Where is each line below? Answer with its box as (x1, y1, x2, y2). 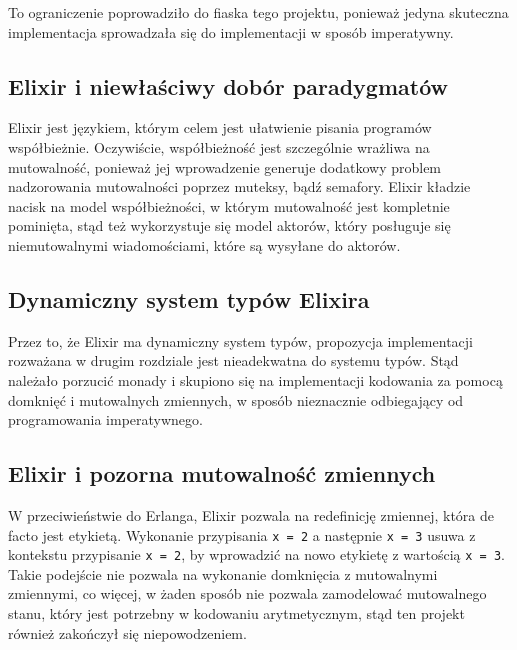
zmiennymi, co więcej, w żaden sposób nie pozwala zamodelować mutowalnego (8, 583, 487, 604)
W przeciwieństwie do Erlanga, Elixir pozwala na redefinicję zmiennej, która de (8, 504, 495, 525)
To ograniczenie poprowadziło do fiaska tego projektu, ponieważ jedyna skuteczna (8, 2, 509, 22)
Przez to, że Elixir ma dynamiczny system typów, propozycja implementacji (8, 330, 473, 351)
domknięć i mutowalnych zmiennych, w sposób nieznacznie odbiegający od (8, 389, 464, 410)
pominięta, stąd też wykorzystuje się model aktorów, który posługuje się (8, 215, 451, 236)
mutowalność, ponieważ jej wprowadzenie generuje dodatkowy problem (8, 156, 442, 177)
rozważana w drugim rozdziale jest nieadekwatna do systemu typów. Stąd (8, 350, 459, 371)
